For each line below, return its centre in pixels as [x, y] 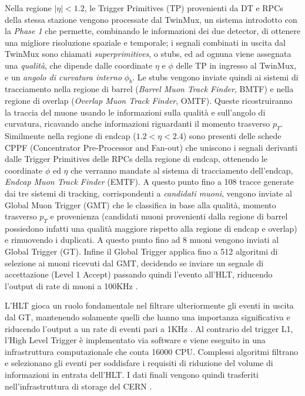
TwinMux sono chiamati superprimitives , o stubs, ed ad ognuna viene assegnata [148, 54]
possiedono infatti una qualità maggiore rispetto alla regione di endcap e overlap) [151, 228]
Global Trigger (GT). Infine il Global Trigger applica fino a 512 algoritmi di [141, 251]
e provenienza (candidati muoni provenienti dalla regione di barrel [169, 216]
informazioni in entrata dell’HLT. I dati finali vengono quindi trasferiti [132, 375]
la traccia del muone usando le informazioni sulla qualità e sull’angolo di [135, 112]
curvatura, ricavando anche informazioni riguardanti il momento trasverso [138, 123]
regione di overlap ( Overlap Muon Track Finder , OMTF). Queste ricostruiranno [149, 100]
